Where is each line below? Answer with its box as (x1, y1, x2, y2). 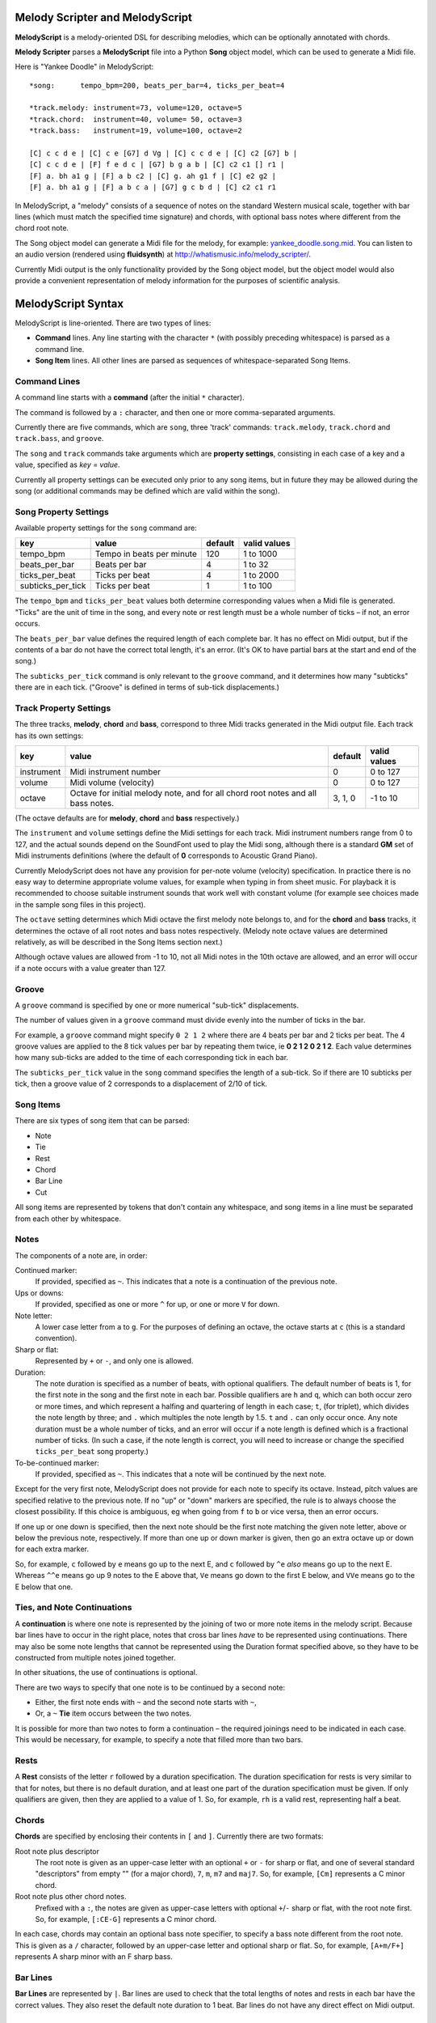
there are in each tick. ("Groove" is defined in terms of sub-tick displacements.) (15, 682, 280, 692)
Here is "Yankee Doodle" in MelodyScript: (15, 61, 154, 72)
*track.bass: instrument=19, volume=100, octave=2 (29, 126, 242, 135)
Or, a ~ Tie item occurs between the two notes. (35, 1708, 192, 1719)
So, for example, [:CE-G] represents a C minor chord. (35, 1915, 217, 1924)
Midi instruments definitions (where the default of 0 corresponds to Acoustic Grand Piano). (15, 850, 318, 861)
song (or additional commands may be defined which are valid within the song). (15, 486, 280, 495)
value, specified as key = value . (15, 460, 120, 469)
